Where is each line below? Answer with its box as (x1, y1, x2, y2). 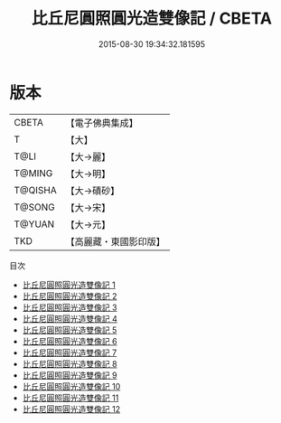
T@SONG (14, 201, 56, 213)
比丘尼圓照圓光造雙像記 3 (22, 302, 117, 313)
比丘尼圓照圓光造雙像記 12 (22, 403, 120, 414)
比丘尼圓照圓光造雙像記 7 (22, 347, 117, 358)
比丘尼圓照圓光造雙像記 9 (22, 370, 117, 381)
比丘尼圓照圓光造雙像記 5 (22, 324, 117, 335)
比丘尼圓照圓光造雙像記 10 (22, 381, 121, 391)
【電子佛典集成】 (65, 117, 138, 129)
